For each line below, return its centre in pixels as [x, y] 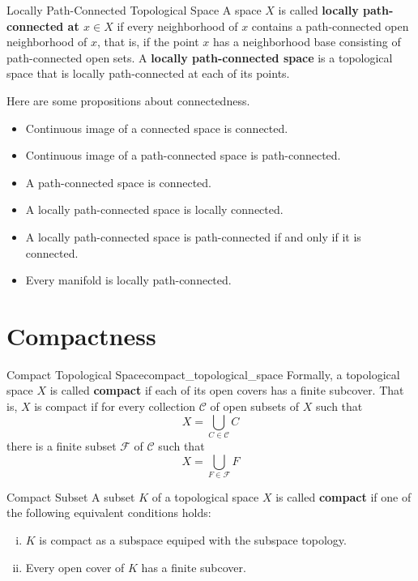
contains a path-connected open [330, 26]
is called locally [318, 10]
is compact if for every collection [115, 406]
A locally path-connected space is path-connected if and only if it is [193, 236]
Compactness [81, 335]
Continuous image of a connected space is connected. [157, 128]
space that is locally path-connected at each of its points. [148, 73]
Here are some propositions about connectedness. [128, 100]
